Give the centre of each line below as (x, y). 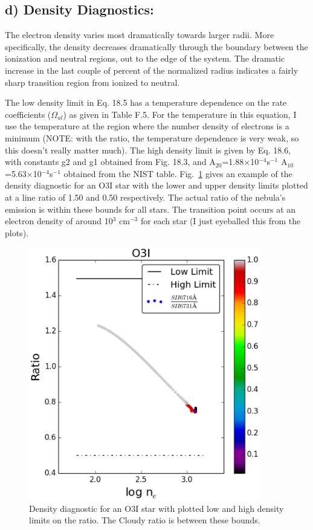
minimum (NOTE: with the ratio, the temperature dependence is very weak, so (152, 137)
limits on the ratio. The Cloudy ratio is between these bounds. (145, 520)
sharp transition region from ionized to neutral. (92, 82)
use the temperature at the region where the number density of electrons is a (147, 126)
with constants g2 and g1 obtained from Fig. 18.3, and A (110, 162)
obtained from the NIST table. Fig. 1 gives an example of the (178, 173)
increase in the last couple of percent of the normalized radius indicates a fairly (152, 70)
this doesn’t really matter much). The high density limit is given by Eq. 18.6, (148, 150)
